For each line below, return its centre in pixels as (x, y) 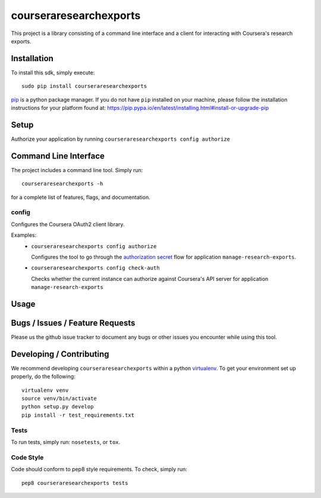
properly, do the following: (43, 376)
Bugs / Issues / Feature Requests (73, 323)
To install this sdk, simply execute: (53, 72)
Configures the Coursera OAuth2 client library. (68, 224)
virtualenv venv (45, 390)
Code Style (27, 457)
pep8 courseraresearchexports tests (75, 483)
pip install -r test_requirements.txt (78, 415)
